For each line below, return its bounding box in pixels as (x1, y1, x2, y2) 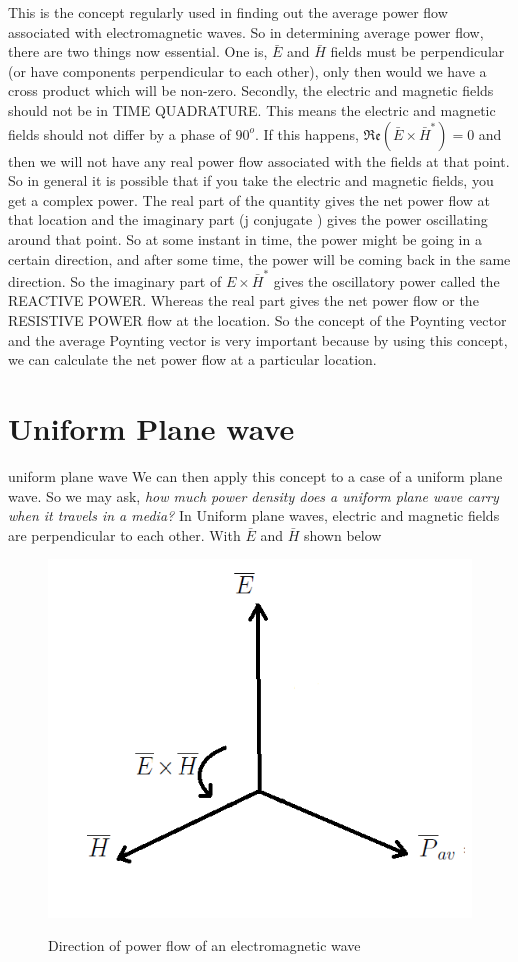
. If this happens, (254, 123, 359, 144)
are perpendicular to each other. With (8, 524, 241, 545)
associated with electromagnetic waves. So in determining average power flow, (8, 21, 484, 42)
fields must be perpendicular (330, 41, 505, 62)
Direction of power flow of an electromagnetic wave (48, 935, 361, 956)
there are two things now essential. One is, (8, 41, 268, 62)
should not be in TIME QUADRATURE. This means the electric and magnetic (8, 99, 496, 120)
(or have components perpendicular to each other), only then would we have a (8, 60, 487, 81)
